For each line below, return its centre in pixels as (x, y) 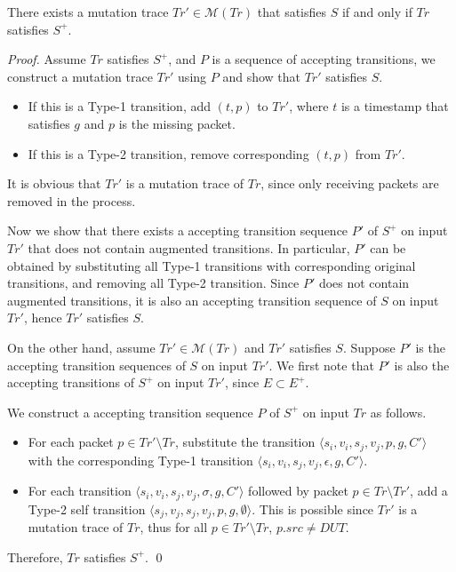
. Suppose (369, 347)
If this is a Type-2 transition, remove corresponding (168, 153)
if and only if (377, 12)
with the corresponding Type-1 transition (140, 460)
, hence (43, 318)
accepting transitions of (71, 382)
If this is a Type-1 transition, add (120, 106)
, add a (429, 491)
